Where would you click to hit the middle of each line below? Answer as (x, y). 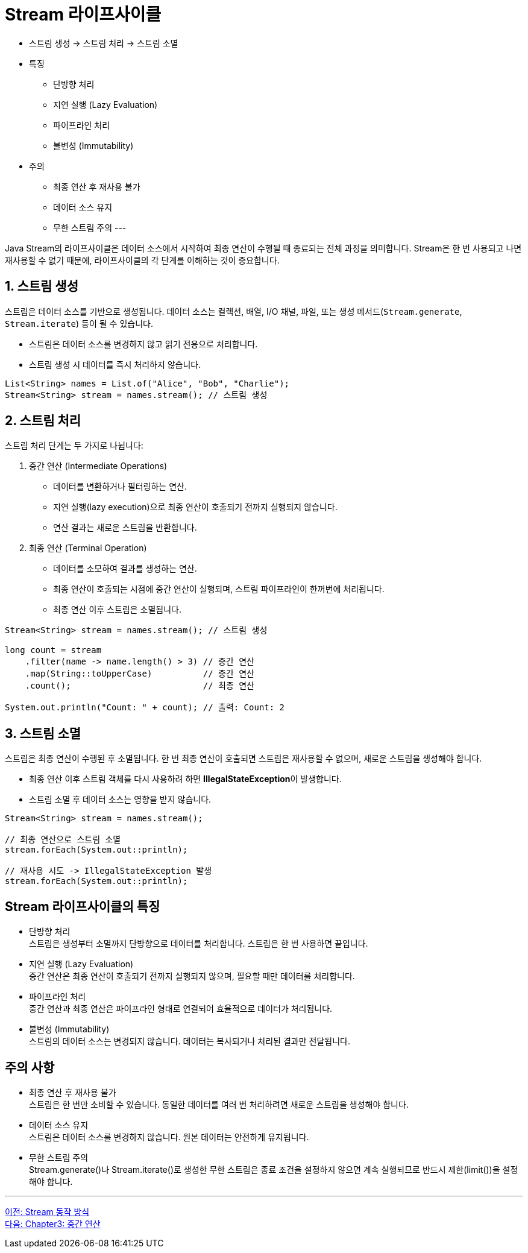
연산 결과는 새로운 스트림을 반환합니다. (125, 528)
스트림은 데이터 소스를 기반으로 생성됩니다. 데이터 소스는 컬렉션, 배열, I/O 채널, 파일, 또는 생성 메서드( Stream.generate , (234, 311)
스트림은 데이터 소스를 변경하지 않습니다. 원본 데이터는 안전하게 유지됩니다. (169, 1137)
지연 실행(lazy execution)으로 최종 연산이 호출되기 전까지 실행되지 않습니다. (195, 507)
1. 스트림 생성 (42, 286)
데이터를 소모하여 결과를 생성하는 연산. (125, 569)
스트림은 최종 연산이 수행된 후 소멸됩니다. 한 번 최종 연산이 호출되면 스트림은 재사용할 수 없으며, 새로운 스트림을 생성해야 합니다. (244, 759)
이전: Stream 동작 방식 (47, 1211)
